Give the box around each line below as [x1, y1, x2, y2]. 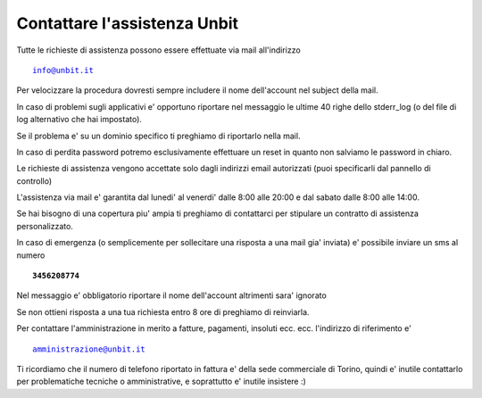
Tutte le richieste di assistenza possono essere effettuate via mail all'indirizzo [16, 45, 301, 55]
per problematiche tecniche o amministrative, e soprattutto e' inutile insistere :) [16, 376, 307, 387]
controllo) [16, 175, 53, 187]
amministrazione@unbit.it [32, 344, 146, 354]
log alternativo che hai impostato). [16, 114, 143, 125]
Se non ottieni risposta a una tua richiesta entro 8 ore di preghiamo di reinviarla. [16, 306, 310, 317]
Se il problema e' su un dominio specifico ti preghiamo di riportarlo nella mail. [16, 130, 301, 141]
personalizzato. [16, 220, 73, 231]
